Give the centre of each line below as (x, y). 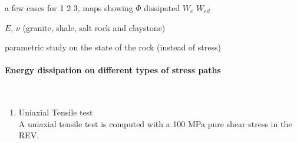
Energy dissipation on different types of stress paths (113, 70)
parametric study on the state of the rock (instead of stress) (113, 47)
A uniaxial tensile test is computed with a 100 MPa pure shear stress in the (155, 123)
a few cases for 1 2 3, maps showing (69, 8)
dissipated (162, 8)
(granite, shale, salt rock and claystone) (94, 27)
